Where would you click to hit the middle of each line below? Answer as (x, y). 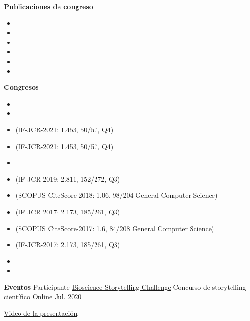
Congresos (21, 87)
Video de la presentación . (42, 313)
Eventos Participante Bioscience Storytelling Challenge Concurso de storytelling (125, 287)
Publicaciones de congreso (48, 6)
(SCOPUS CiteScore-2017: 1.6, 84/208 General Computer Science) (115, 228)
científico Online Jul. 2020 (43, 296)
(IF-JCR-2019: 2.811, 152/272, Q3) (68, 179)
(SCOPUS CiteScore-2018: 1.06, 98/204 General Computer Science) (116, 195)
